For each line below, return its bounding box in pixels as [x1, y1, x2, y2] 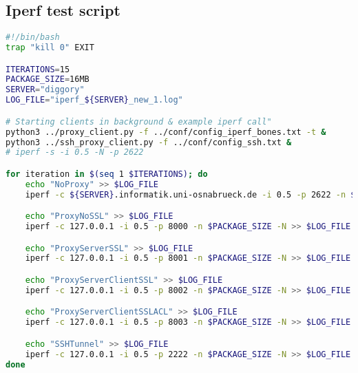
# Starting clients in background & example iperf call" [6, 116, 272, 127]
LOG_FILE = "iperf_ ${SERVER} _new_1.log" [6, 95, 183, 105]
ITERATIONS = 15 [6, 64, 70, 74]
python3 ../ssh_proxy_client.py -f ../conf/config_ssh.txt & [6, 137, 292, 147]
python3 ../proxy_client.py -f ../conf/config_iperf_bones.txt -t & [6, 127, 326, 137]
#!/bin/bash [6, 32, 60, 43]
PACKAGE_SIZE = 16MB [6, 74, 89, 85]
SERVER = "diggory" [6, 85, 85, 95]
